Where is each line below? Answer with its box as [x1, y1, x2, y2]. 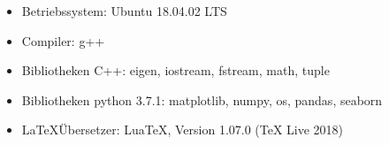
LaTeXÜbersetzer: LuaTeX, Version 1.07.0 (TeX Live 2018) [21, 120, 344, 139]
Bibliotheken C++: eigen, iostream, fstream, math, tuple [21, 61, 330, 80]
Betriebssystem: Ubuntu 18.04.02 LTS [21, 2, 227, 19]
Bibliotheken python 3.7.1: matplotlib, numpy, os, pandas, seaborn [21, 90, 383, 109]
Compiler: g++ [21, 31, 105, 50]
